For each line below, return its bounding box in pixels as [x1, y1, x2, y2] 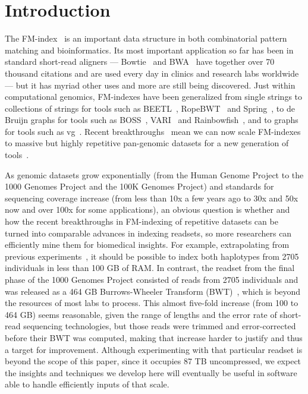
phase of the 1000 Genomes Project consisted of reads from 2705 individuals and [5, 273, 298, 285]
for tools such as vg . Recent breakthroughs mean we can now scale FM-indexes [5, 125, 301, 137]
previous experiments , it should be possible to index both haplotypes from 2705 [5, 250, 299, 262]
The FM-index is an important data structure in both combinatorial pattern [5, 32, 287, 45]
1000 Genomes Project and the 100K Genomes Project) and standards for [5, 180, 274, 193]
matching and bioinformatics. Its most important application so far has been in [5, 43, 294, 56]
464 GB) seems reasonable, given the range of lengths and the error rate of [5, 308, 277, 320]
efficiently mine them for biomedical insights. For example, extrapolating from [5, 238, 290, 251]
